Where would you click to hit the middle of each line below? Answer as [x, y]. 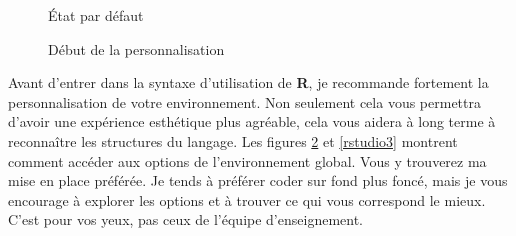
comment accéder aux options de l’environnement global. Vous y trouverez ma [247, 160]
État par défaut [96, 15]
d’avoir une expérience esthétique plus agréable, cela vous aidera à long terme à [252, 121]
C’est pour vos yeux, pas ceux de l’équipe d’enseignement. [185, 219]
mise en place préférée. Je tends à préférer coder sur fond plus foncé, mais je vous [258, 180]
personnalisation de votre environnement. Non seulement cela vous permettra [244, 101]
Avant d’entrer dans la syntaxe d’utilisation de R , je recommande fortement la [248, 82]
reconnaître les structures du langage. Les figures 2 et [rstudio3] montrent [233, 140]
